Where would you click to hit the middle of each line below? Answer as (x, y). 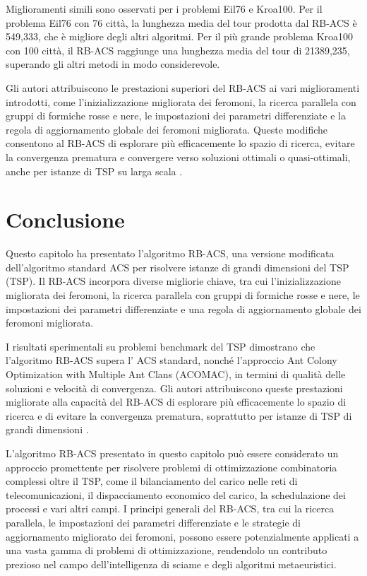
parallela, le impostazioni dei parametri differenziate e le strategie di (153, 522)
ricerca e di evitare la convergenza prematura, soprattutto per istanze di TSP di (179, 415)
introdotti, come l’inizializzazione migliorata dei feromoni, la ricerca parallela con (181, 101)
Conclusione (65, 219)
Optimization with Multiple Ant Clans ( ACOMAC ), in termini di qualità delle (176, 374)
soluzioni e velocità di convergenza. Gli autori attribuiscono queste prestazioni (174, 388)
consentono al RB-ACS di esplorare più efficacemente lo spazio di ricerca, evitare (180, 143)
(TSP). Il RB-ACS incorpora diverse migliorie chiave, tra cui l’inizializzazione (173, 281)
